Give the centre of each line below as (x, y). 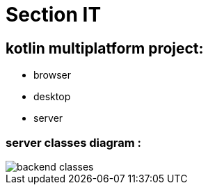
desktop (52, 97)
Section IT (54, 15)
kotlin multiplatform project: (105, 48)
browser (53, 75)
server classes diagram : (74, 142)
